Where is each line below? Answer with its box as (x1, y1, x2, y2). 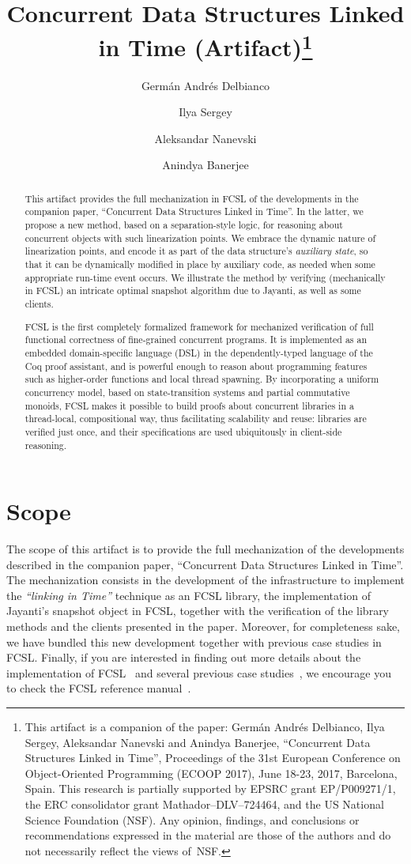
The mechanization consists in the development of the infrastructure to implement (6, 572, 405, 588)
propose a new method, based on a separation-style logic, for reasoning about (25, 218, 343, 232)
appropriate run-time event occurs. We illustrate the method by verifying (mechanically (25, 270, 386, 284)
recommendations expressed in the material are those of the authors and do (25, 827, 391, 843)
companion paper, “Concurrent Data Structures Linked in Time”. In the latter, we (25, 205, 364, 218)
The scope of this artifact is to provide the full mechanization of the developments (6, 541, 405, 557)
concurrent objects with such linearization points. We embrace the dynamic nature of (25, 231, 376, 244)
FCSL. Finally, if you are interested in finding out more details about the (6, 649, 361, 666)
